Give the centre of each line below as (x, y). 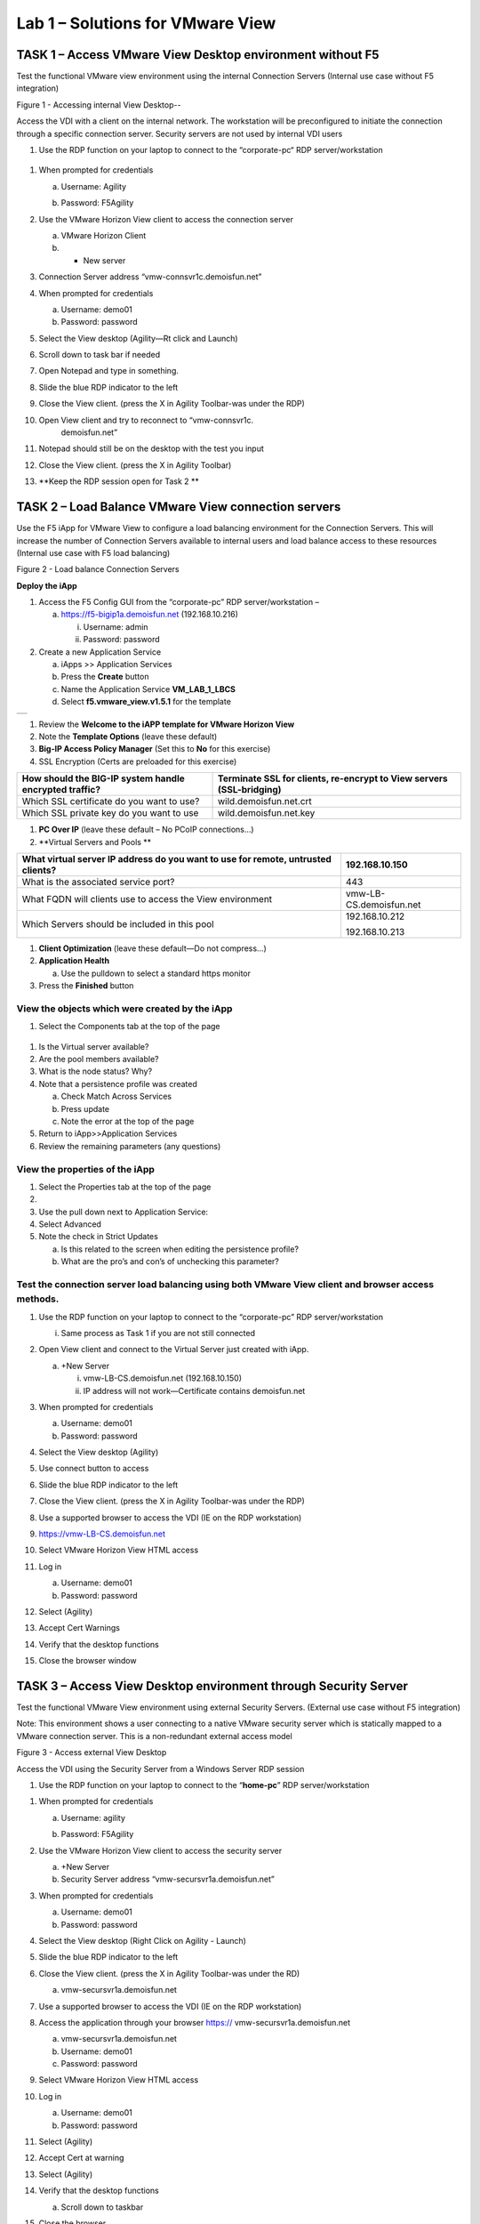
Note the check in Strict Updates (99, 1237)
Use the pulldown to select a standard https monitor (156, 973)
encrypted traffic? (61, 790)
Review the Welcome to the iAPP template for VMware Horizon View (167, 724)
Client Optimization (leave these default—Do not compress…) (152, 948)
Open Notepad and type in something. (109, 371)
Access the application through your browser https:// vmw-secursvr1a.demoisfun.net (195, 2022)
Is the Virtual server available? (94, 1046)
